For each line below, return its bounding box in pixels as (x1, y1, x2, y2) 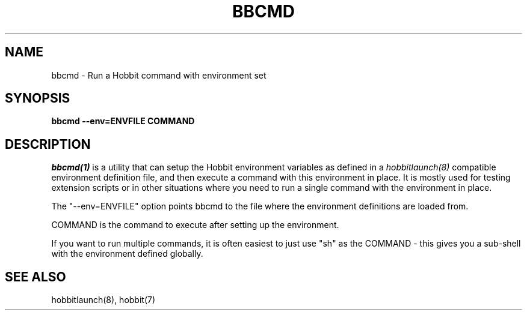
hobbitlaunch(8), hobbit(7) (51, 295, 156, 305)
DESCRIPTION (5, 136, 91, 152)
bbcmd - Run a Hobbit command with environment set (51, 70, 267, 80)
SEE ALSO (5, 269, 66, 284)
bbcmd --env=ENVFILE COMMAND (51, 116, 195, 127)
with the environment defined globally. (51, 248, 203, 259)
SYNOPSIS (5, 91, 70, 106)
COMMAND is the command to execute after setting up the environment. (51, 220, 339, 230)
